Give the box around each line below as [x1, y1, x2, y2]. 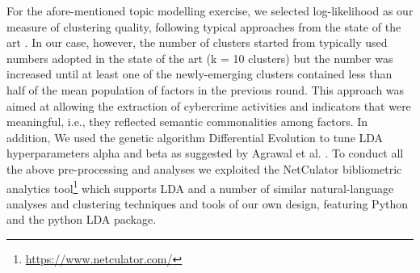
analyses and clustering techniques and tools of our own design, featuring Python [6, 195, 409, 212]
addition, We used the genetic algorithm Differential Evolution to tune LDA [6, 128, 384, 145]
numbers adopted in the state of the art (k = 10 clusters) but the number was [6, 49, 393, 66]
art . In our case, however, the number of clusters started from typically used [6, 34, 388, 51]
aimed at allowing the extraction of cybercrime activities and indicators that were [6, 97, 411, 114]
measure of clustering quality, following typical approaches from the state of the [6, 18, 401, 35]
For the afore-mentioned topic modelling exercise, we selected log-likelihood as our [6, 2, 414, 19]
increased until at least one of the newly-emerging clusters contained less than [6, 65, 393, 82]
